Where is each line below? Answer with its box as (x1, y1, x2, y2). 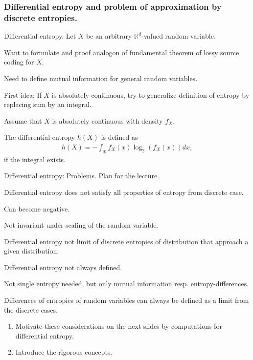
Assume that (4, 115, 42, 126)
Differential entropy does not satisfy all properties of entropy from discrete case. (4, 187, 244, 197)
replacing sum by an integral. (4, 99, 92, 109)
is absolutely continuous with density (52, 115, 163, 126)
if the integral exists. (4, 154, 66, 164)
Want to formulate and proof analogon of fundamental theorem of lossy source (4, 47, 239, 57)
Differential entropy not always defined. (4, 262, 122, 272)
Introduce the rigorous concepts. (15, 347, 113, 357)
